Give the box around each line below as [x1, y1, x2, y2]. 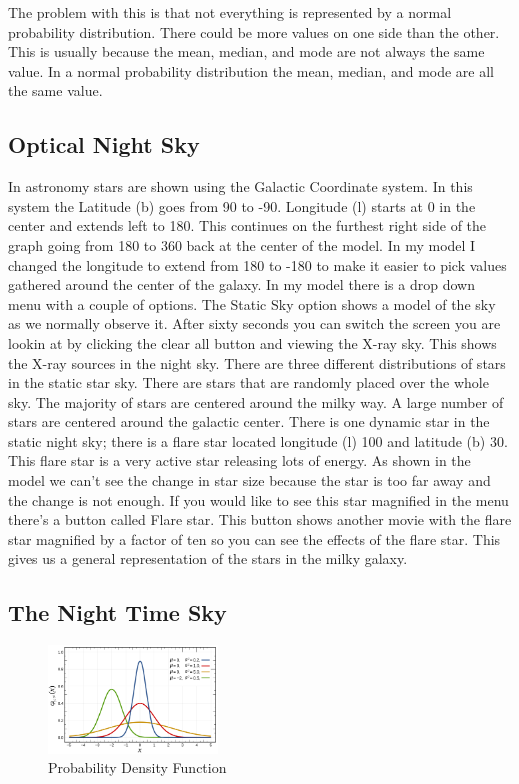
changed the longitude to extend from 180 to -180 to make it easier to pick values [8, 254, 507, 275]
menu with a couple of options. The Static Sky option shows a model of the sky [8, 293, 496, 314]
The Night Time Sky [8, 597, 227, 628]
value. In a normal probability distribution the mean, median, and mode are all [8, 60, 495, 81]
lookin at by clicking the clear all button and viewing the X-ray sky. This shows [8, 332, 497, 353]
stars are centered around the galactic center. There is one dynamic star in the [8, 411, 490, 432]
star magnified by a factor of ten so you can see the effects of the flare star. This [8, 528, 501, 549]
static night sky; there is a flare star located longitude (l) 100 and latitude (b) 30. [8, 430, 508, 451]
